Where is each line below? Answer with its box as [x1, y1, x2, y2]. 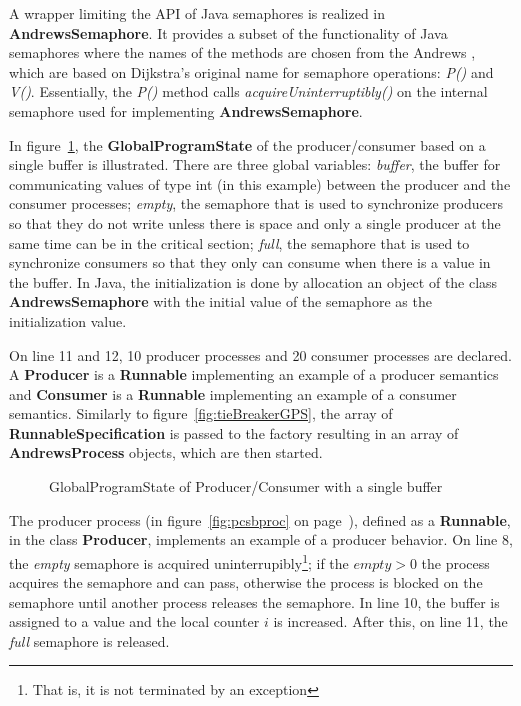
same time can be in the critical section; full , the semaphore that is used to [9, 232, 470, 253]
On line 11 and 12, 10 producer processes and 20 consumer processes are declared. [9, 344, 512, 365]
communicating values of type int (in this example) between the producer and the [9, 173, 511, 194]
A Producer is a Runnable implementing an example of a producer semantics [9, 364, 499, 385]
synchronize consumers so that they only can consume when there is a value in [9, 252, 491, 273]
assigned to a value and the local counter [9, 611, 260, 632]
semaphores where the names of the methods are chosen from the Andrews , [9, 42, 476, 63]
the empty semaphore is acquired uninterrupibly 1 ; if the [9, 549, 349, 573]
